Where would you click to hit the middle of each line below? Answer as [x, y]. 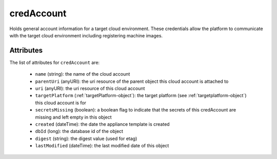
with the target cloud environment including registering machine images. [86, 35]
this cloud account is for [61, 103]
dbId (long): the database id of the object [79, 131]
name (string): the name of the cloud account [83, 74]
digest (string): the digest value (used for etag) [86, 139]
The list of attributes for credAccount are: [55, 62]
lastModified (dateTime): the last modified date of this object [102, 146]
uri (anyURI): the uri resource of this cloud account [90, 88]
